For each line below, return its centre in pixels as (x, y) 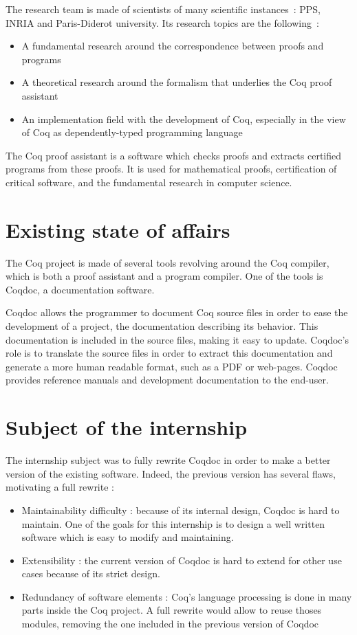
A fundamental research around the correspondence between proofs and (173, 46)
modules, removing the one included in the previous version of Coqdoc (170, 624)
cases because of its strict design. (91, 573)
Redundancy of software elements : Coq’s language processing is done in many (187, 596)
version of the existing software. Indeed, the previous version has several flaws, (171, 473)
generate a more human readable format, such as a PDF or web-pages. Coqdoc (172, 366)
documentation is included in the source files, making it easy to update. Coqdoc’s (177, 339)
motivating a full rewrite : (60, 487)
